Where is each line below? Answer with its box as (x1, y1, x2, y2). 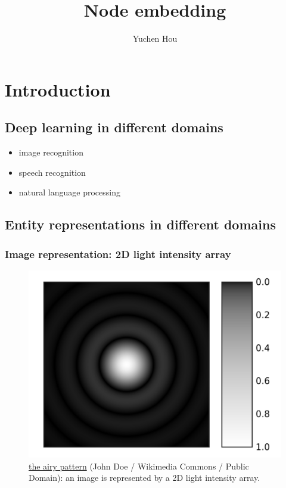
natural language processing (18, 186, 120, 198)
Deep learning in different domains (5, 118, 223, 136)
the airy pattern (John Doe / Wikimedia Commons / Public (29, 459, 249, 472)
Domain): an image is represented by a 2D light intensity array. (29, 471, 260, 484)
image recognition (18, 146, 83, 158)
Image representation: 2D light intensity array (5, 246, 231, 261)
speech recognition (18, 166, 86, 178)
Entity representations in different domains (5, 215, 276, 234)
